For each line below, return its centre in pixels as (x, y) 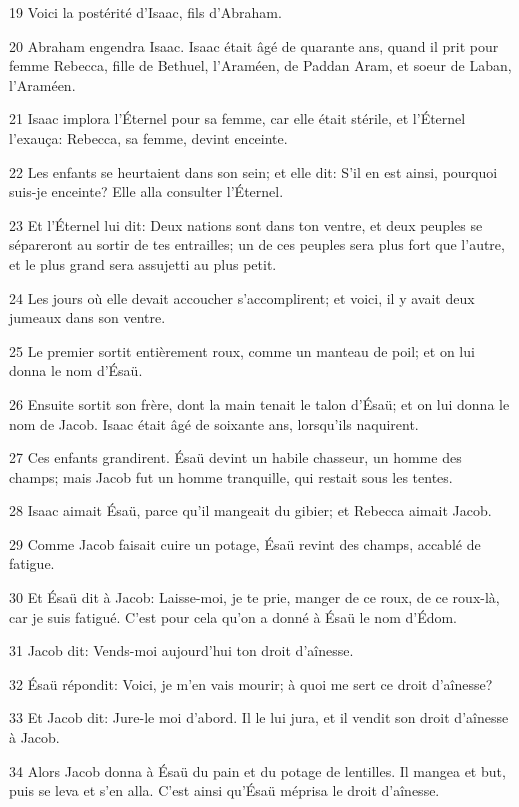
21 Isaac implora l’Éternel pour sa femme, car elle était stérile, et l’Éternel (237, 118)
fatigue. (32, 563)
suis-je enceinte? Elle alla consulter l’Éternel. (146, 191)
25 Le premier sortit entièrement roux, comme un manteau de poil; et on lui (242, 350)
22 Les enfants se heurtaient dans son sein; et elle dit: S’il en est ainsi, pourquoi (253, 171)
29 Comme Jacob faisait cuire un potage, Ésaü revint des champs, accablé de (245, 543)
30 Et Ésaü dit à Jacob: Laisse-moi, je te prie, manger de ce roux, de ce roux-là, (254, 597)
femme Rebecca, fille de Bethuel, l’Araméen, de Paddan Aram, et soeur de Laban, (260, 65)
